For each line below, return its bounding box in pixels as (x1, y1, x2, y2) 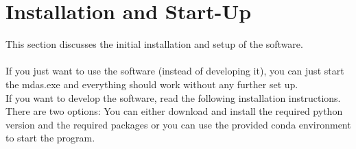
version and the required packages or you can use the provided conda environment (5, 117, 351, 131)
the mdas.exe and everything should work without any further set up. (5, 77, 298, 91)
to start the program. (5, 131, 95, 145)
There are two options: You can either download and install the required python (5, 104, 343, 118)
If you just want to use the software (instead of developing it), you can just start (5, 64, 344, 78)
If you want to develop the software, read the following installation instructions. (5, 90, 341, 105)
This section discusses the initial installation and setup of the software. (5, 37, 303, 51)
